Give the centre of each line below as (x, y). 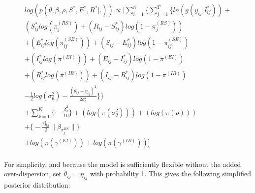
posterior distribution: (37, 185)
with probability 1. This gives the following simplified (170, 174)
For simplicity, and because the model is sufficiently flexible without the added (123, 164)
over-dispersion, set (33, 174)
